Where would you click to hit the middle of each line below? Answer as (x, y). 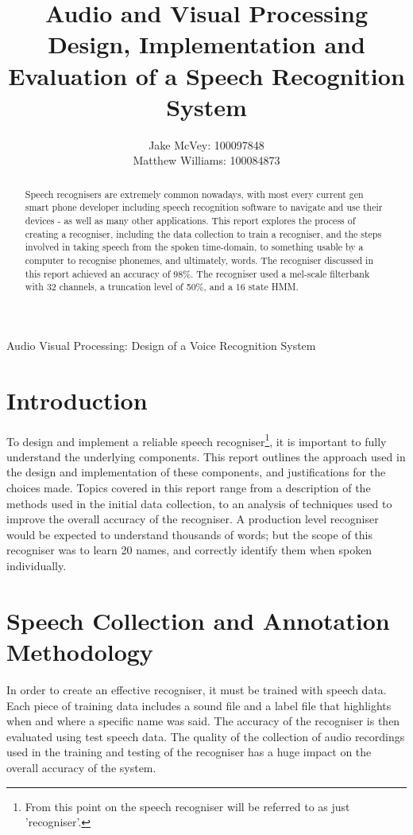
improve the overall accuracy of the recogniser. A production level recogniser (193, 519)
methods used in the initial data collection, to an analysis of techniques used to (199, 503)
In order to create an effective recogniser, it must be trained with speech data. (197, 689)
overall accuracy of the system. (81, 767)
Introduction (77, 400)
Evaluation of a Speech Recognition (206, 75)
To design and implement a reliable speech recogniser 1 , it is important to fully (197, 440)
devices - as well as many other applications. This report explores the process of (190, 220)
